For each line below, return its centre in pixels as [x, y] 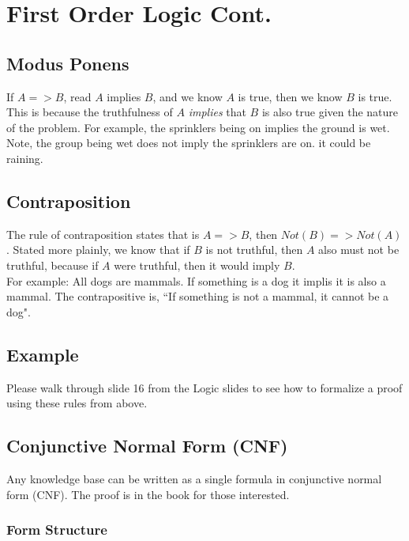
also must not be [359, 250]
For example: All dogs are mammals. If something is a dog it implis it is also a [196, 280]
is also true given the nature [330, 112]
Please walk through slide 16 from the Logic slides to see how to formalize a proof [204, 387]
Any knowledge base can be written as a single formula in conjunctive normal [194, 478]
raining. [25, 158]
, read [77, 96]
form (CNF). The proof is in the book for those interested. [148, 494]
